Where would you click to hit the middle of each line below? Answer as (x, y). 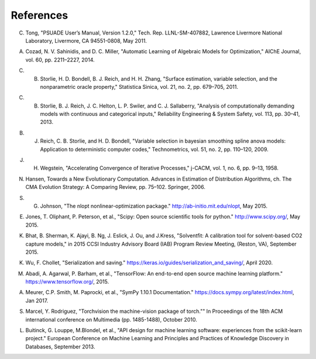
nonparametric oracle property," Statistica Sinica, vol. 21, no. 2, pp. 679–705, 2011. (139, 87)
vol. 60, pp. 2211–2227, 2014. (60, 60)
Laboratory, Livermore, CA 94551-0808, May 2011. (86, 40)
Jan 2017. (37, 301)
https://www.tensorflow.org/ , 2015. (67, 282)
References (39, 15)
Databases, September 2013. (60, 346)
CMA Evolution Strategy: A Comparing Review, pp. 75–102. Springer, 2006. (116, 187)
